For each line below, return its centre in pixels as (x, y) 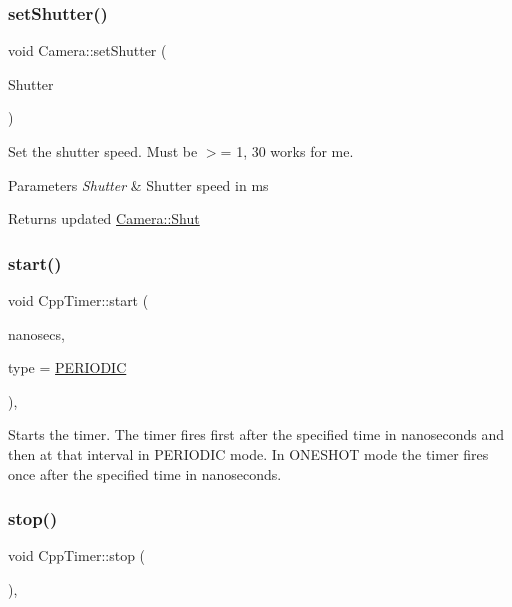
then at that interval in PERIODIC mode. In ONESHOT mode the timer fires (248, 453)
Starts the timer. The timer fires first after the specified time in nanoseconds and (256, 434)
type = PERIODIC (67, 367)
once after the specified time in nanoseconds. (145, 473)
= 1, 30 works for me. (287, 151)
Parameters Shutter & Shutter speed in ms (138, 184)
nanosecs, (36, 333)
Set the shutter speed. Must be (103, 151)
